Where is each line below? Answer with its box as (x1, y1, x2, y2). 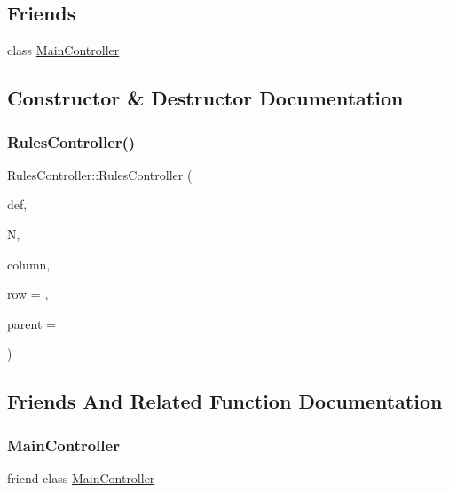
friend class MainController (7, 468, 155, 487)
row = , (7, 285, 49, 303)
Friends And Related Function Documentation (7, 387, 443, 415)
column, (7, 254, 51, 273)
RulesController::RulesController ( (7, 165, 193, 184)
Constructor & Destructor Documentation (7, 84, 404, 112)
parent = (7, 314, 56, 332)
